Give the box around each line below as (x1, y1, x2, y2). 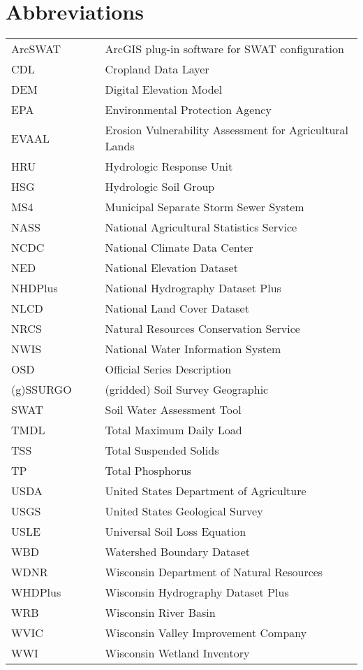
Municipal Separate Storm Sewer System (105, 199, 304, 215)
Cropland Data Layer (105, 61, 209, 78)
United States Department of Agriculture (105, 483, 306, 499)
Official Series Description (105, 361, 232, 378)
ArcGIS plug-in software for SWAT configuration (105, 41, 344, 57)
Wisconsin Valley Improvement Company (105, 625, 307, 641)
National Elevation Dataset (105, 259, 238, 276)
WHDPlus (11, 584, 61, 601)
